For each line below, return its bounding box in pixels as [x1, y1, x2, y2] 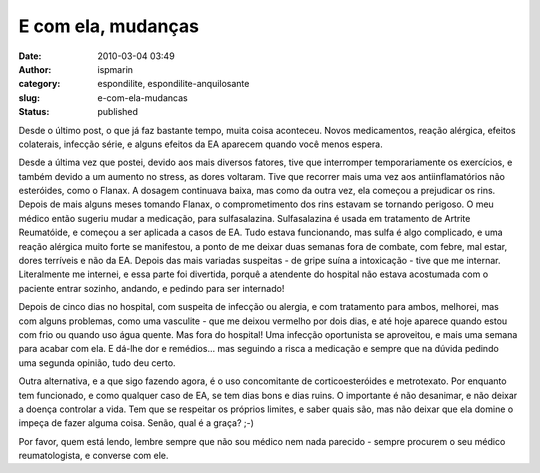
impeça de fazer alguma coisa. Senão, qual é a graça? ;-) [18, 417, 255, 429]
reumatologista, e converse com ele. [18, 450, 169, 462]
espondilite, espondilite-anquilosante [97, 78, 250, 90]
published [97, 106, 139, 118]
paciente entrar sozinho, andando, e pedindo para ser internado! [18, 282, 285, 294]
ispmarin [97, 63, 134, 75]
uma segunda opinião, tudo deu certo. [18, 356, 176, 369]
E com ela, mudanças [18, 15, 200, 37]
